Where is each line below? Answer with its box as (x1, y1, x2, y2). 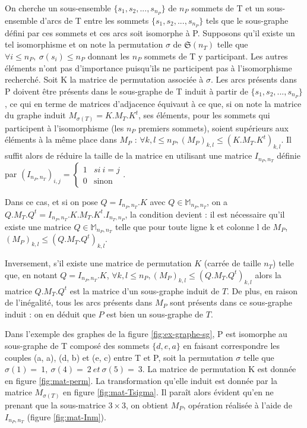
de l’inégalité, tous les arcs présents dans (5, 296, 153, 309)
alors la (255, 268, 281, 281)
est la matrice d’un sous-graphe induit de (69, 284, 220, 297)
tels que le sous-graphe (205, 14, 289, 26)
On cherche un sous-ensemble (5, 2, 111, 14)
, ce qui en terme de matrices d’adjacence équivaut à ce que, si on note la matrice (5, 97, 302, 109)
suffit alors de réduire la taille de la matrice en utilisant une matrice (5, 149, 252, 162)
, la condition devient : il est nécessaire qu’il (125, 207, 285, 220)
